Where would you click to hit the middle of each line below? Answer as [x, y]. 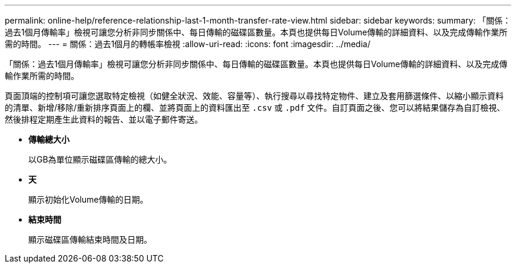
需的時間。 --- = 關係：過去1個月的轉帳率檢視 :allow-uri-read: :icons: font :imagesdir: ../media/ [188, 44]
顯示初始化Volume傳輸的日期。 [88, 199]
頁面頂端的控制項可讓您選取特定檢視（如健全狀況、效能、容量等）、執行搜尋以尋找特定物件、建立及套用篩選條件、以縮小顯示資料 [254, 96]
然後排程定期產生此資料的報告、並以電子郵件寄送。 [104, 119]
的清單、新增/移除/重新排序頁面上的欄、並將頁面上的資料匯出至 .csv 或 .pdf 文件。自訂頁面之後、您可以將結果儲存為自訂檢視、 [255, 107]
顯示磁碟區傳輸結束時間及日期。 [90, 239]
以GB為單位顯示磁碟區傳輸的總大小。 [100, 159]
